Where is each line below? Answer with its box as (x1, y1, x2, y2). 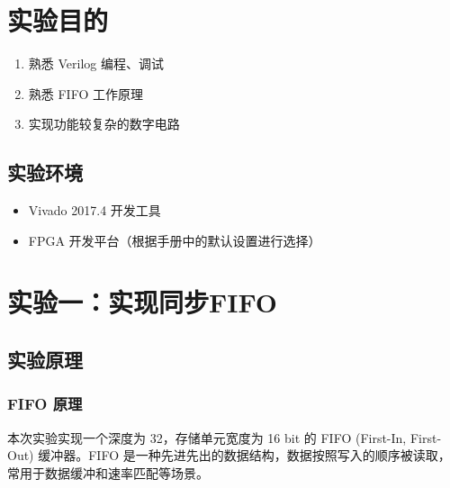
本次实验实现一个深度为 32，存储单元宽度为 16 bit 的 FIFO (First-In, (7, 428, 407, 447)
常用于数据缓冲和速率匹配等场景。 (7, 463, 209, 482)
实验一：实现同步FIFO (7, 284, 278, 321)
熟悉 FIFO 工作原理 (28, 84, 143, 103)
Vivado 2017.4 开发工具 (28, 201, 161, 220)
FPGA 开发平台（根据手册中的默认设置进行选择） (28, 230, 321, 249)
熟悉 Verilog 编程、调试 (28, 54, 164, 73)
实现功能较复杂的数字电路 (28, 114, 180, 133)
